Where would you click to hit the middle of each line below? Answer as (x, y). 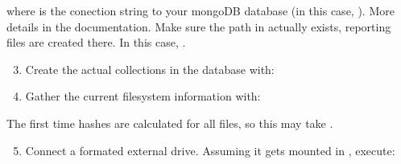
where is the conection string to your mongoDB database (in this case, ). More (200, 10)
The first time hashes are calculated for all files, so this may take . (170, 123)
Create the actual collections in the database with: (150, 69)
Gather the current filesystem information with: (143, 96)
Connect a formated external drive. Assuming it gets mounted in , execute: (210, 150)
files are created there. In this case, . (96, 42)
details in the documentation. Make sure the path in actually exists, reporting (199, 26)
